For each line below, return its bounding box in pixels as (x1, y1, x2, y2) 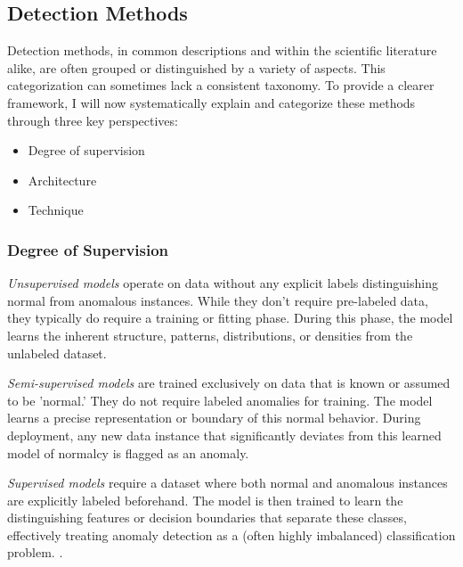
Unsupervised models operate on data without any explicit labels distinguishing (7, 274, 438, 292)
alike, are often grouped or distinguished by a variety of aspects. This (7, 58, 386, 77)
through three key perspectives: (7, 111, 178, 129)
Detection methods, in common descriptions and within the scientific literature (7, 41, 437, 60)
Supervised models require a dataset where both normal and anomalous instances (7, 473, 448, 492)
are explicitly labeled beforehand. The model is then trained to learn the (7, 490, 403, 509)
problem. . (7, 543, 63, 562)
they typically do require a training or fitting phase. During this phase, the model (7, 308, 453, 327)
